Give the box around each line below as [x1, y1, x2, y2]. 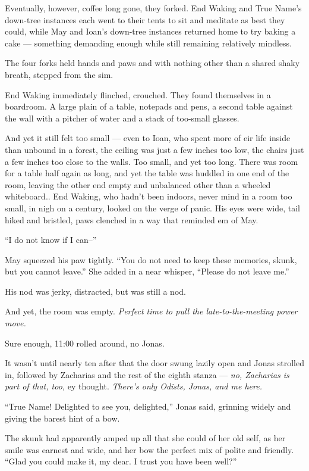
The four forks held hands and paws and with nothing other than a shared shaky [5, 57, 300, 69]
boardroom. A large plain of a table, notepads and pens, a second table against [5, 100, 293, 113]
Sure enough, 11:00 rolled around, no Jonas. [5, 336, 165, 349]
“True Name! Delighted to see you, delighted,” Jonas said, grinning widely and [5, 400, 291, 413]
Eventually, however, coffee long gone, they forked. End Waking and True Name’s [5, 2, 302, 14]
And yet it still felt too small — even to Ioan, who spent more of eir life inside [5, 132, 291, 144]
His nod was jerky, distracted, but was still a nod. [5, 285, 186, 297]
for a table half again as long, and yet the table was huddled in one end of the [5, 167, 289, 179]
